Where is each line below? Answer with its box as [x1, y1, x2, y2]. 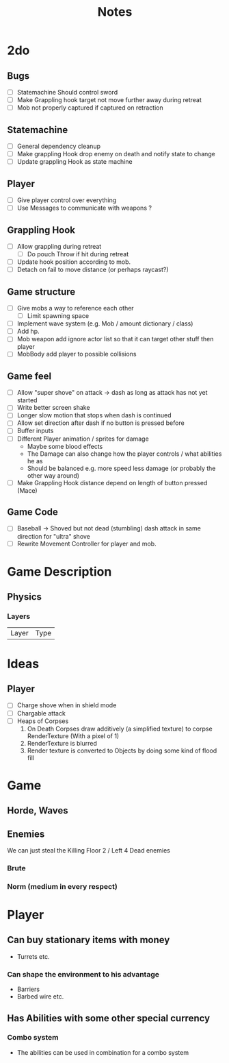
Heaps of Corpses [16, 717, 69, 725]
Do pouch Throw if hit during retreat [27, 250, 129, 258]
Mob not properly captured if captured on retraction [16, 103, 163, 112]
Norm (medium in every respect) [7, 881, 118, 891]
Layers [7, 611, 31, 621]
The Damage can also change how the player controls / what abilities [27, 450, 222, 458]
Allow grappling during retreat [16, 242, 102, 250]
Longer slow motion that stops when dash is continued [16, 411, 172, 419]
